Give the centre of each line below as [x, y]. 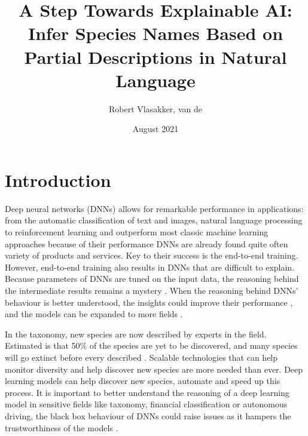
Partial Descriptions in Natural [155, 56]
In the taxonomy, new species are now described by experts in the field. [136, 334]
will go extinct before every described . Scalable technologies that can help [141, 357]
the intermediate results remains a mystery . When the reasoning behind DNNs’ [152, 290]
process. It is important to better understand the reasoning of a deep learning [147, 392]
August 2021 [155, 129]
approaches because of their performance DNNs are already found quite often [147, 243]
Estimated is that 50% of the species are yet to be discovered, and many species [151, 346]
